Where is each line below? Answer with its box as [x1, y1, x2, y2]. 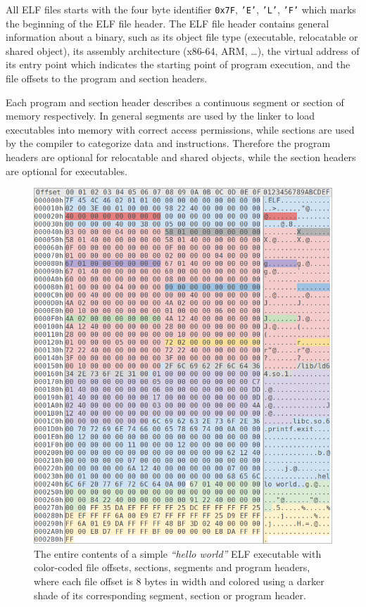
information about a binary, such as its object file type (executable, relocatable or [6, 30, 358, 44]
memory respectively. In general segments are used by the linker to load [6, 108, 315, 123]
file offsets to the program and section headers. [6, 71, 208, 86]
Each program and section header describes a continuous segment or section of [6, 94, 344, 109]
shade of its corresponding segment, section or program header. [34, 587, 306, 602]
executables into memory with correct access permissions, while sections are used [6, 122, 355, 136]
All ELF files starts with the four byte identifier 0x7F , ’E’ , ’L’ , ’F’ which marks [6, 2, 356, 16]
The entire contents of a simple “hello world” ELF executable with [34, 546, 322, 561]
